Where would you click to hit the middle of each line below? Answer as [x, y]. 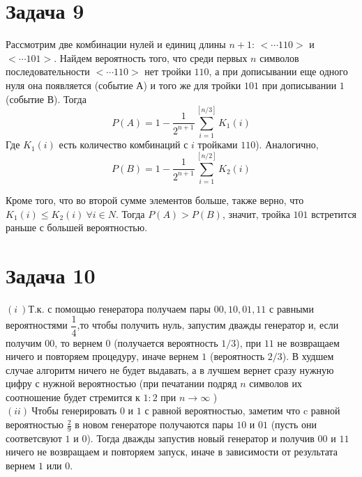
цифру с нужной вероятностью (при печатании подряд [121, 383]
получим [24, 342]
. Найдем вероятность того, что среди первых [151, 57]
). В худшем [308, 356]
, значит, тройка [256, 213]
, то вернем [78, 342]
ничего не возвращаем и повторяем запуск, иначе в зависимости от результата [172, 452]
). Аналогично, [287, 144]
